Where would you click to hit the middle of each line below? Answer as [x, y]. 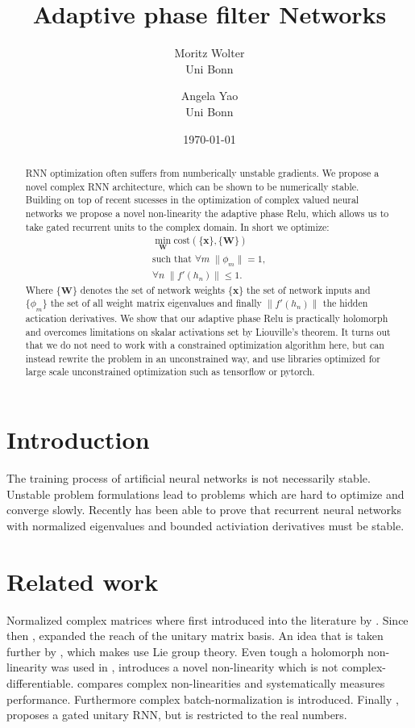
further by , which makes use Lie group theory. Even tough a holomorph [185, 651]
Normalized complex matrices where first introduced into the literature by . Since [207, 619]
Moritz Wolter [210, 53]
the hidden [345, 303]
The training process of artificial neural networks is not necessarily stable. [189, 478]
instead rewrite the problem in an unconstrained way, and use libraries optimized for [203, 358]
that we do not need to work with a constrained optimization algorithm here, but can [205, 345]
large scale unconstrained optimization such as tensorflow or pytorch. [170, 372]
